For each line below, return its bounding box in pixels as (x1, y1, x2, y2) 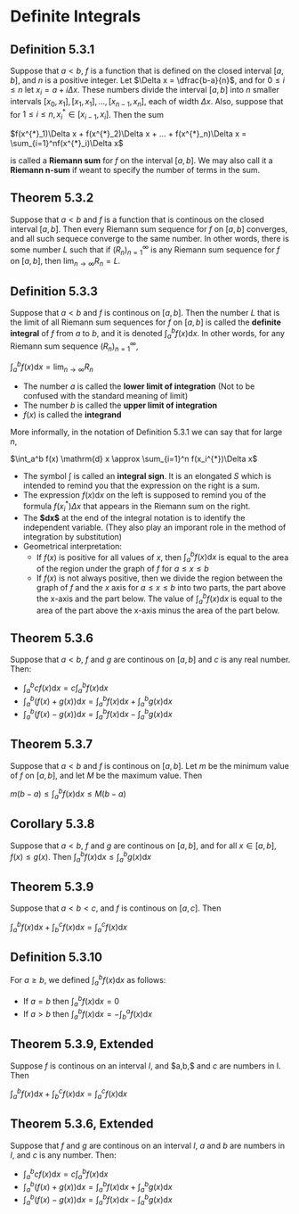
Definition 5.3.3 (10, 284, 99, 299)
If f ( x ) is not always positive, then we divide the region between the (36, 573, 283, 583)
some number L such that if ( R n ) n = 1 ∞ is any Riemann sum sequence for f (10, 243, 280, 257)
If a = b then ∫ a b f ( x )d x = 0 (22, 994, 119, 1009)
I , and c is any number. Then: (10, 1149, 117, 1160)
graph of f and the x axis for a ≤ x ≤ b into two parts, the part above (36, 582, 287, 593)
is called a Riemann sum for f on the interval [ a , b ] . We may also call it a (10, 155, 274, 166)
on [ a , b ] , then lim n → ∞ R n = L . (10, 256, 121, 268)
